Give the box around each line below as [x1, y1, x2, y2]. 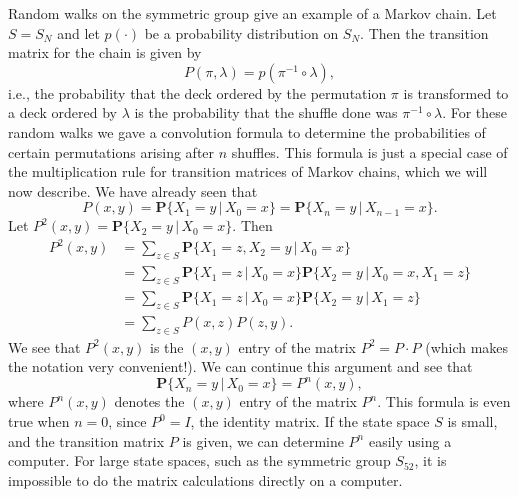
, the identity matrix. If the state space [190, 411, 430, 432]
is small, [447, 411, 498, 432]
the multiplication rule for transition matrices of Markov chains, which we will [8, 161, 488, 182]
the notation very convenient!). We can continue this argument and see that [8, 356, 473, 377]
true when [8, 411, 70, 432]
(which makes [425, 336, 509, 357]
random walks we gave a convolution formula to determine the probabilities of [8, 121, 486, 142]
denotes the [114, 391, 185, 412]
